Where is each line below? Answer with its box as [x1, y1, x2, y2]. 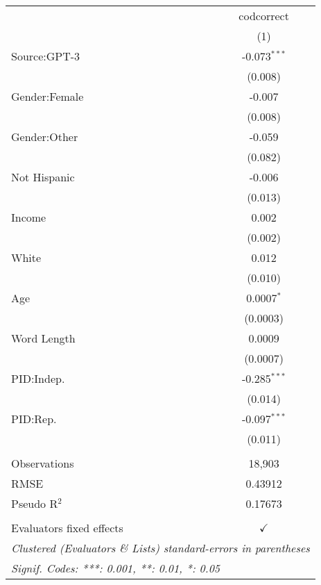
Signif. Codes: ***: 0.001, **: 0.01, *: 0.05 [11, 560, 220, 576]
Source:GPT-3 [11, 48, 80, 64]
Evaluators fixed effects [11, 520, 123, 536]
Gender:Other [11, 129, 78, 145]
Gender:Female [11, 88, 84, 104]
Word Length [11, 330, 76, 346]
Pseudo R [11, 495, 58, 511]
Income [11, 209, 46, 225]
